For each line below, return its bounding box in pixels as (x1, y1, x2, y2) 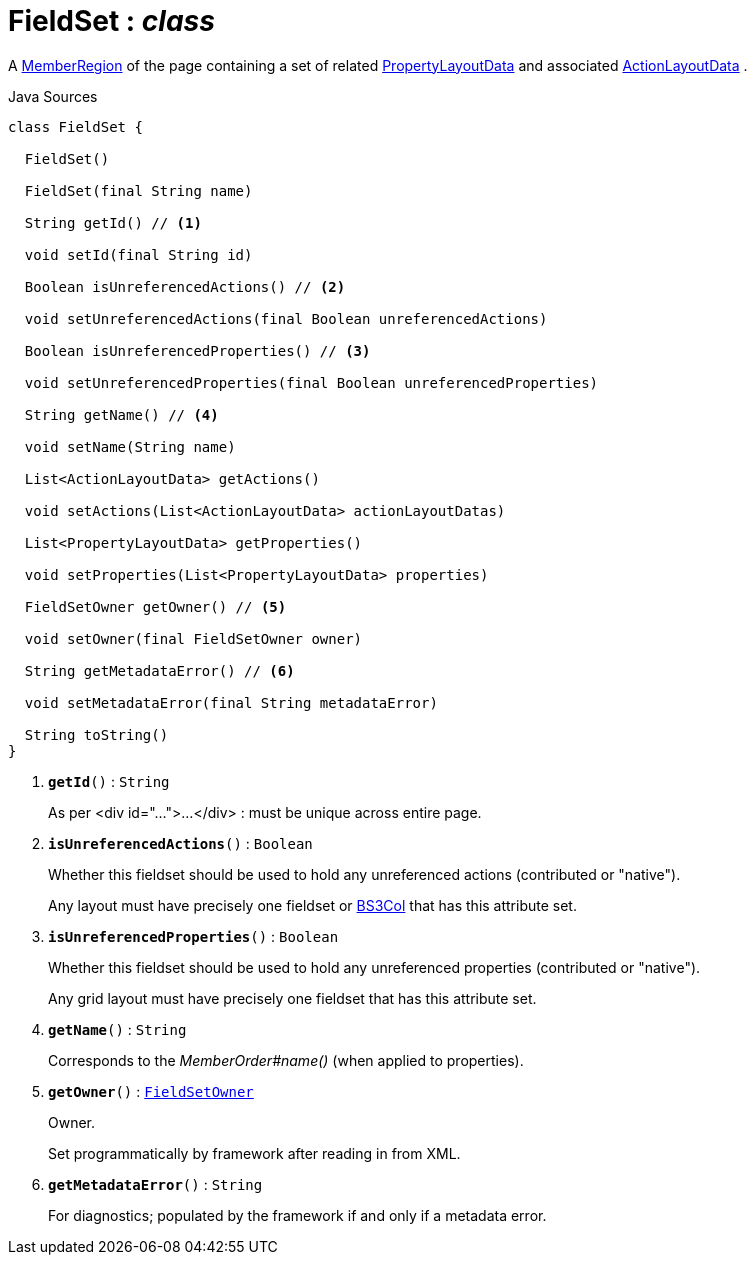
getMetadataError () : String (48, 1175, 263, 1193)
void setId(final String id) (24, 246, 253, 263)
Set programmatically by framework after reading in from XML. (48, 1144, 461, 1162)
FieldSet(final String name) (24, 182, 253, 199)
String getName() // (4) (24, 406, 219, 423)
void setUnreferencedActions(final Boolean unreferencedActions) (24, 310, 548, 327)
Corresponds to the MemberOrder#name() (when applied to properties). (48, 1051, 524, 1069)
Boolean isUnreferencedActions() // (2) (24, 278, 346, 295)
